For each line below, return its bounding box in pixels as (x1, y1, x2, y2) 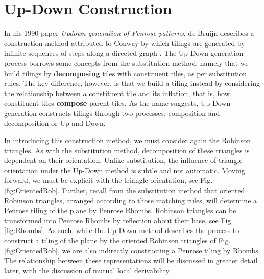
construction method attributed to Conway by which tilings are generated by (4, 37, 245, 48)
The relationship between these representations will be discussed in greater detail (4, 255, 258, 266)
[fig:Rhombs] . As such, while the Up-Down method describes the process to (4, 225, 239, 236)
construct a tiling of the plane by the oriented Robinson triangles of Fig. (4, 235, 231, 245)
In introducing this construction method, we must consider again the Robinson (4, 135, 251, 146)
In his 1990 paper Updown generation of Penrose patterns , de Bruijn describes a (4, 28, 254, 38)
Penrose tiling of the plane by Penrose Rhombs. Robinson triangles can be (4, 205, 236, 216)
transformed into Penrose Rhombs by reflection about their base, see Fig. (4, 215, 233, 225)
